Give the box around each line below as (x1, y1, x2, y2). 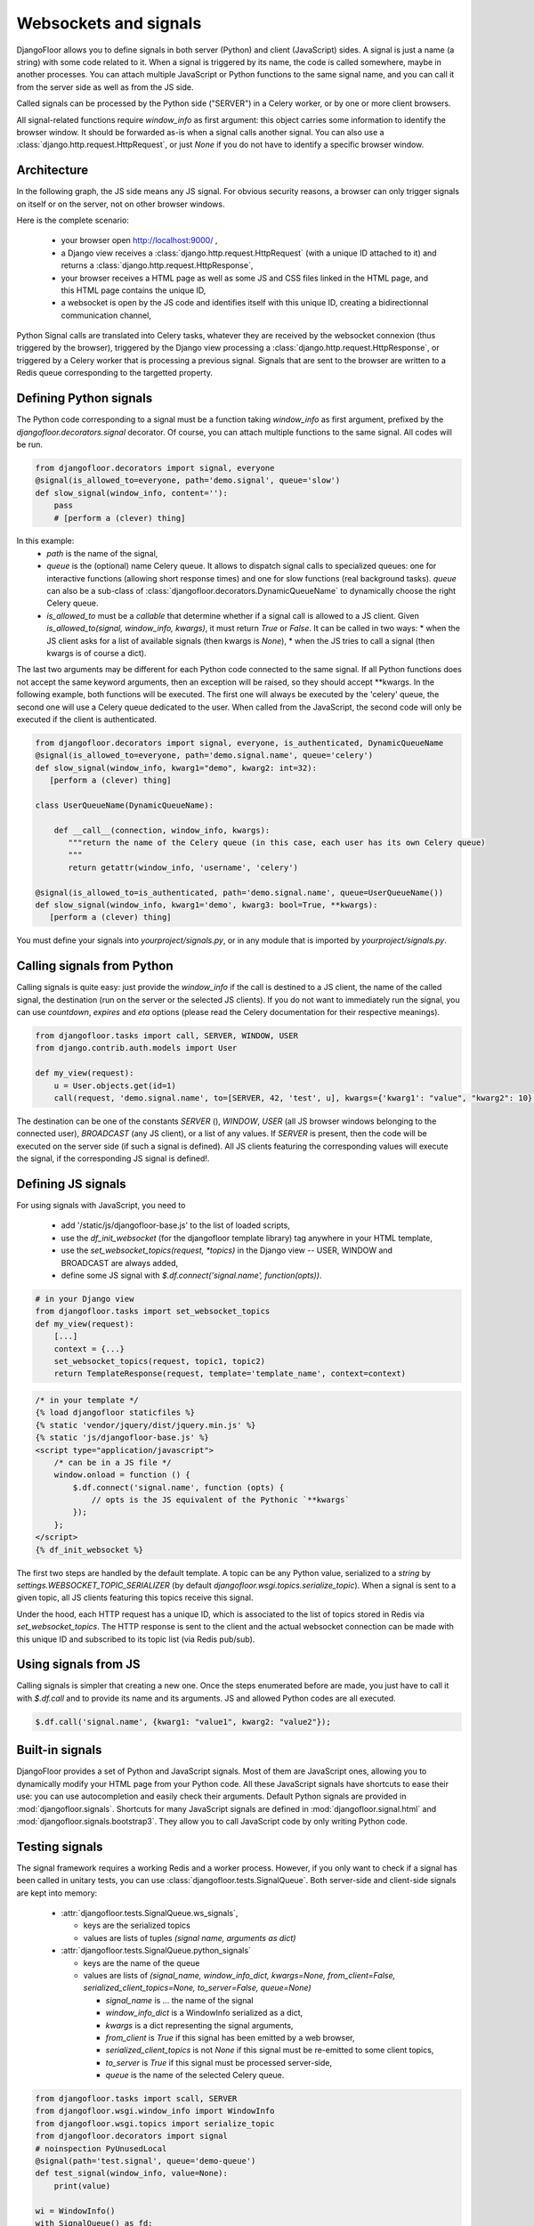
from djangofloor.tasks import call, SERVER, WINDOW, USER (35, 1031, 298, 1041)
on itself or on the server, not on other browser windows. (16, 199, 225, 209)
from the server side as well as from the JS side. (16, 81, 194, 93)
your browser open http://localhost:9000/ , (61, 235, 218, 246)
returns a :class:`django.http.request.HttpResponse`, (61, 260, 254, 271)
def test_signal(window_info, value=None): (35, 2168, 229, 2179)
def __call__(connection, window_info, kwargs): (53, 825, 271, 835)
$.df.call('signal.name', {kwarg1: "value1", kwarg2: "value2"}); (35, 1717, 331, 1726)
